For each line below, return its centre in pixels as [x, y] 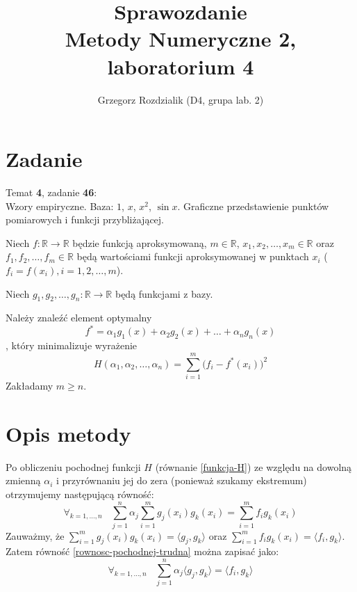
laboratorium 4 [181, 66]
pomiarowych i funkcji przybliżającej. [85, 219]
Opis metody [68, 433]
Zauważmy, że [35, 535]
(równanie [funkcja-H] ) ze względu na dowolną [254, 466]
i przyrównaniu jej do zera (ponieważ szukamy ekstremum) [182, 480]
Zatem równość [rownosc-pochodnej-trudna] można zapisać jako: [142, 551]
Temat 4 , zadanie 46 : [51, 192]
